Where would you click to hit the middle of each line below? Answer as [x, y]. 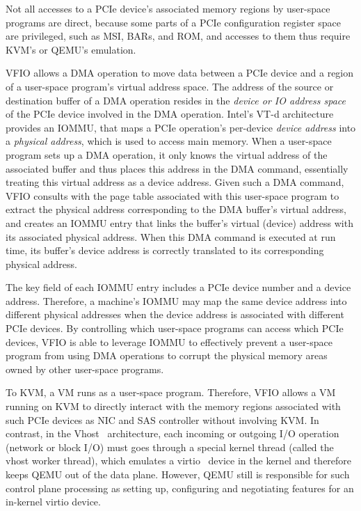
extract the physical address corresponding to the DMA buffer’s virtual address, [176, 209]
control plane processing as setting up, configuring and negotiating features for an [180, 488]
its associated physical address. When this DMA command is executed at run [171, 236]
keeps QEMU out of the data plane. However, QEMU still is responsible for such [178, 474]
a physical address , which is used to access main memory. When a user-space [169, 141]
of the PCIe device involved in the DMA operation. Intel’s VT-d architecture [170, 114]
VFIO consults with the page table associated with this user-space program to [173, 195]
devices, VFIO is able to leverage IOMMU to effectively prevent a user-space [169, 341]
